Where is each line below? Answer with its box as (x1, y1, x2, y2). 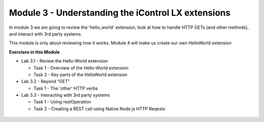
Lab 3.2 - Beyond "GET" (21, 79, 70, 84)
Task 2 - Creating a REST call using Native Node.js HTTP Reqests (33, 105, 166, 112)
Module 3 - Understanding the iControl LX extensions (9, 7, 231, 18)
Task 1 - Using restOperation (33, 99, 91, 105)
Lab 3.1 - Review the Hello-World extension (21, 58, 108, 64)
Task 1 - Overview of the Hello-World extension (33, 65, 129, 71)
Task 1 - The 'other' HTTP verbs (33, 85, 98, 91)
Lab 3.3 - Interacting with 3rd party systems (21, 92, 110, 98)
